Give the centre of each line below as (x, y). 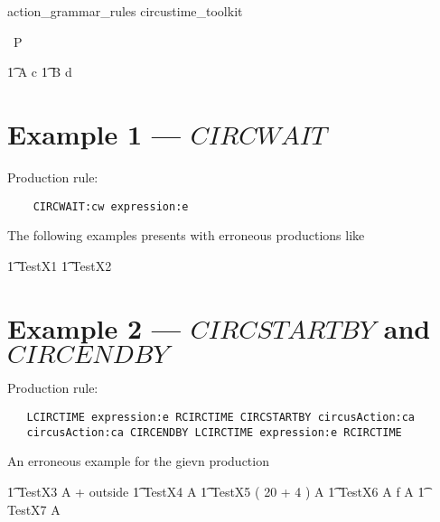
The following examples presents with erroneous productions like (186, 235)
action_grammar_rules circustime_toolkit (125, 11)
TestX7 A (34, 509)
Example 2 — (94, 327)
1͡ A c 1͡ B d (40, 72)
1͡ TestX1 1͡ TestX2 (60, 265)
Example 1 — (94, 133)
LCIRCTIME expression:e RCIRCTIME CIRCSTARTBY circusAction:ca (221, 418)
